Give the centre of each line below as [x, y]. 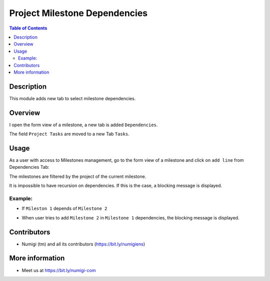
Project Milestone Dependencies [78, 13]
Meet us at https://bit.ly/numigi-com [59, 270]
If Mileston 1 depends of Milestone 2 [64, 208]
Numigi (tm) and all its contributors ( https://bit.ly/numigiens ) [83, 244]
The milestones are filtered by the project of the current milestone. [78, 176]
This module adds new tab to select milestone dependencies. [72, 98]
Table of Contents [28, 28]
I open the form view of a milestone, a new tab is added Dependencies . [83, 125]
